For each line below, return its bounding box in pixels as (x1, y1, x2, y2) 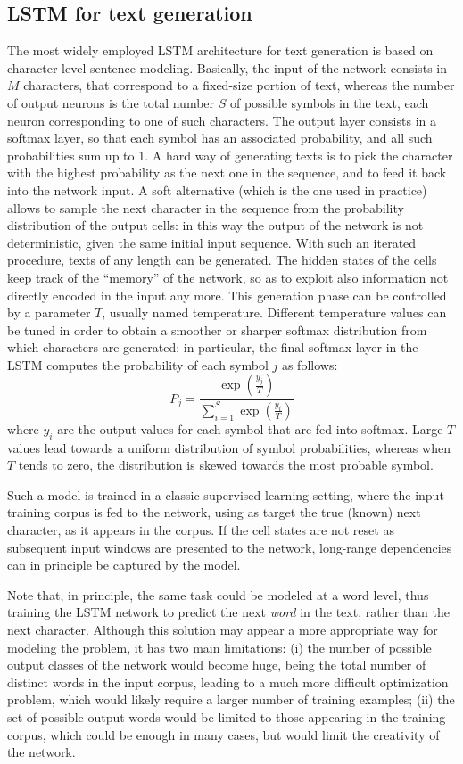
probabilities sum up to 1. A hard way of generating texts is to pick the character (7, 145, 453, 164)
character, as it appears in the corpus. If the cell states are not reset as (7, 521, 394, 539)
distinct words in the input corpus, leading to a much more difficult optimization (7, 672, 449, 691)
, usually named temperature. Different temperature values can (102, 303, 447, 322)
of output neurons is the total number (7, 93, 215, 111)
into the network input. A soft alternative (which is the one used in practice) (7, 180, 427, 199)
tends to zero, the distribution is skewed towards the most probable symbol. (18, 456, 434, 474)
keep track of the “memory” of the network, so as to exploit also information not (7, 267, 449, 286)
